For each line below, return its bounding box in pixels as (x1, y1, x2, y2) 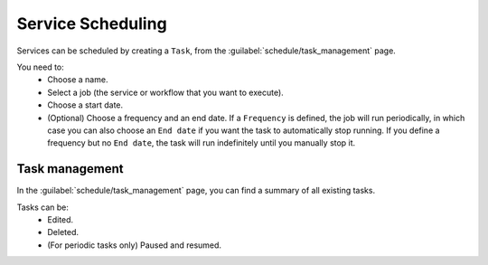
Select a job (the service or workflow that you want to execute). (47, 87, 284, 98)
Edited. (47, 213, 74, 225)
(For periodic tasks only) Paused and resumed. (47, 240, 221, 251)
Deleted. (47, 227, 80, 238)
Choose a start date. (47, 99, 124, 110)
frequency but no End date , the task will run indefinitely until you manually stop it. (47, 137, 356, 148)
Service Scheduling (16, 14, 167, 33)
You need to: (16, 62, 65, 72)
